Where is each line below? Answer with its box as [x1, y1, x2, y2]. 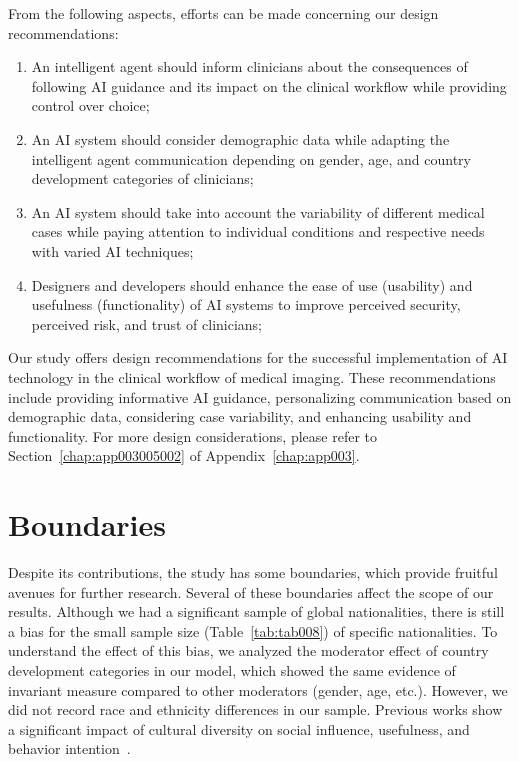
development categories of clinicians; [31, 168, 254, 189]
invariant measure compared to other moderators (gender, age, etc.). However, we [8, 679, 508, 700]
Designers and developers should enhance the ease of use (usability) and [31, 274, 473, 295]
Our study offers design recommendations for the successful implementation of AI [8, 347, 508, 368]
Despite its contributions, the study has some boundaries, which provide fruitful [8, 562, 498, 582]
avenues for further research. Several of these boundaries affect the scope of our [8, 581, 494, 602]
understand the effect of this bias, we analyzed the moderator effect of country [8, 640, 489, 661]
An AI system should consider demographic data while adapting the [31, 128, 450, 149]
